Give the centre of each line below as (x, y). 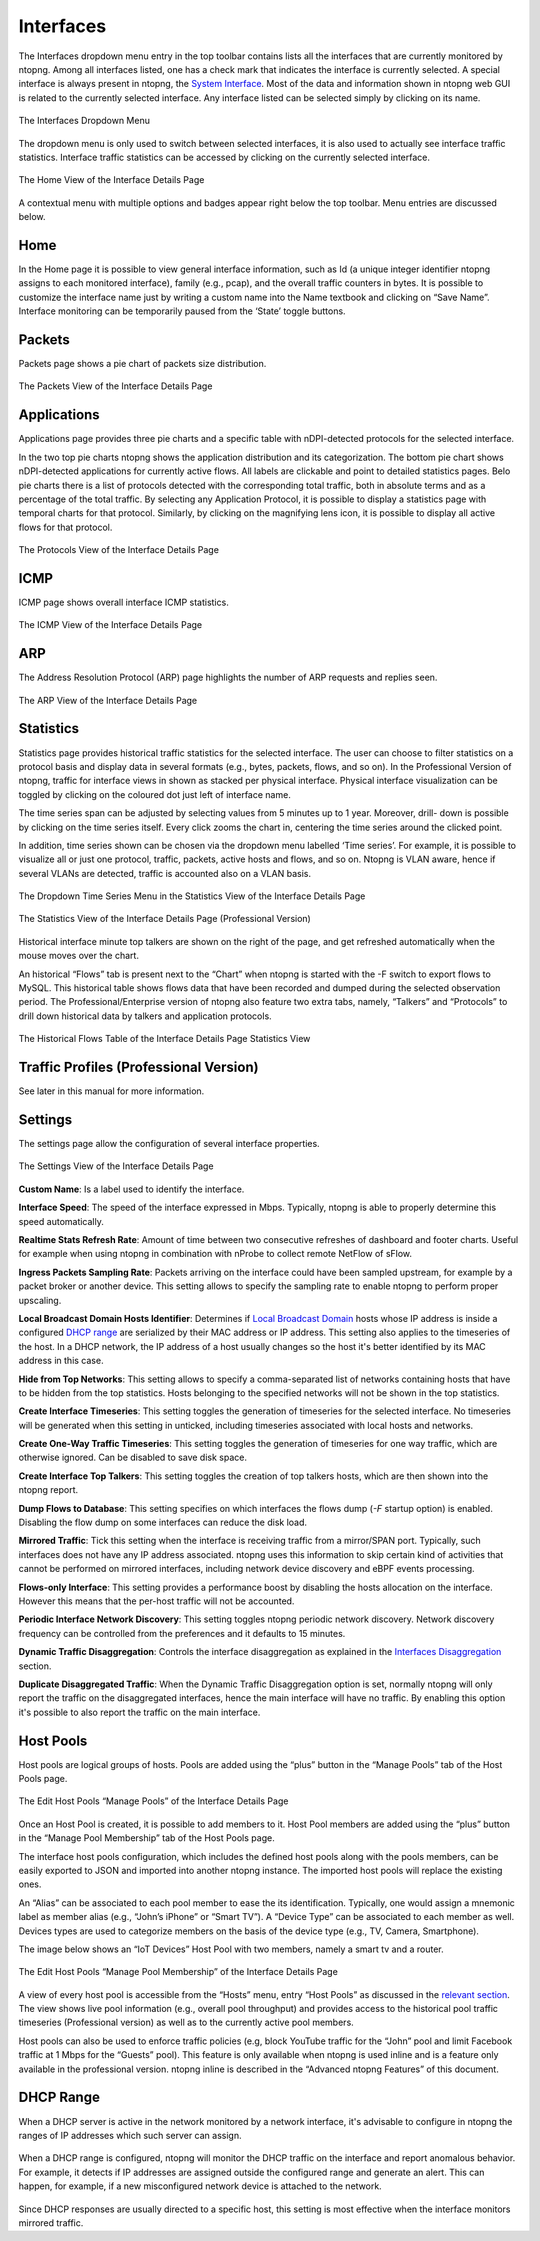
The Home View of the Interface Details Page (111, 180)
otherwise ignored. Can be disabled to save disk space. (132, 1457)
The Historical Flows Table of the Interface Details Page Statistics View (164, 1039)
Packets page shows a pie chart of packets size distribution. (142, 364)
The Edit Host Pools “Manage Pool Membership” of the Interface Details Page (178, 1972)
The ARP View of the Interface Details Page (108, 700)
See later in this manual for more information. (111, 1091)
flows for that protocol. (65, 527)
